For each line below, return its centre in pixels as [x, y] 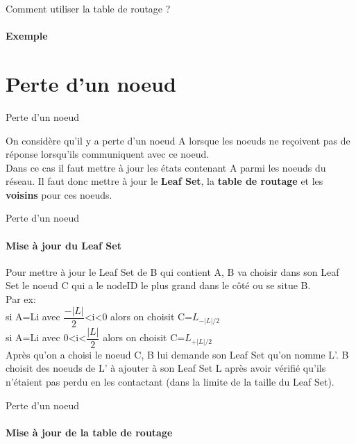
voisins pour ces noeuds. [59, 194]
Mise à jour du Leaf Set [63, 245]
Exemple [27, 36]
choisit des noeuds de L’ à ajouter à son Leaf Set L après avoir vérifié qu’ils [166, 368]
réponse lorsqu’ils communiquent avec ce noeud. [108, 154]
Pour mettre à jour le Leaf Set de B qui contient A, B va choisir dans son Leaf [172, 271]
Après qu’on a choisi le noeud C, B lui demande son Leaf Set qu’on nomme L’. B [177, 354]
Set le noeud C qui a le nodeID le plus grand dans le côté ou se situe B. [158, 285]
